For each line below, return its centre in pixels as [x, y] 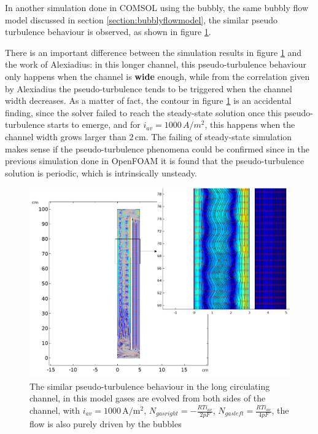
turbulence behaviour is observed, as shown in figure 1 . [108, 32]
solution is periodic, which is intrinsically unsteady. [101, 172]
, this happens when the [250, 124]
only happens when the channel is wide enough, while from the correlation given [157, 76]
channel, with [55, 410]
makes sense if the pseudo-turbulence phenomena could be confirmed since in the [157, 148]
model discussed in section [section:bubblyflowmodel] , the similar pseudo [141, 19]
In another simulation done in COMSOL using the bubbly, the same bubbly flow [157, 7]
